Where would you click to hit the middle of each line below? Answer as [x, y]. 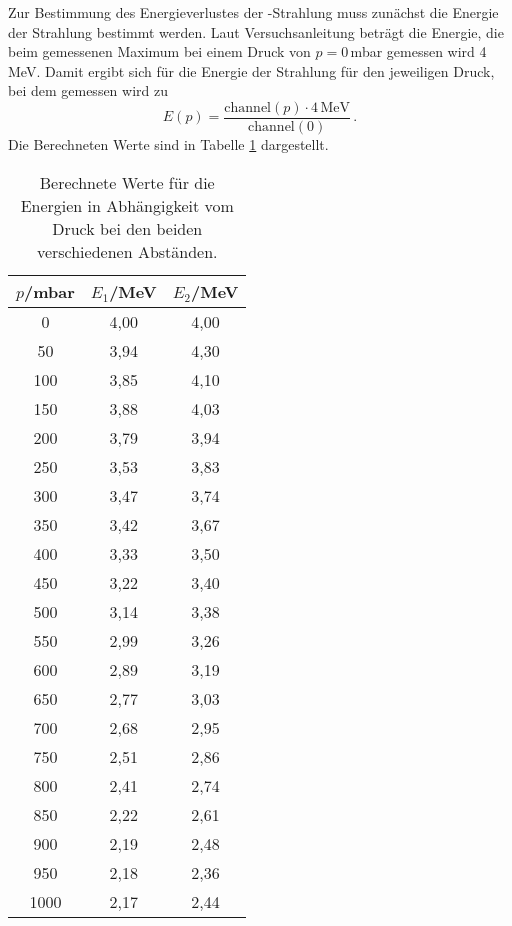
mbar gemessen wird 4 [418, 51]
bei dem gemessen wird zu [88, 90]
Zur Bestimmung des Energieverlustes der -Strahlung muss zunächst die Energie [253, 12]
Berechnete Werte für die [127, 182]
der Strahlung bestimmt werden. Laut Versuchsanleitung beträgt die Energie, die [256, 31]
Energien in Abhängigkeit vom [127, 205]
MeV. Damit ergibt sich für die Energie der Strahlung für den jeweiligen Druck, [251, 70]
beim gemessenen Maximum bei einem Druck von [159, 51]
